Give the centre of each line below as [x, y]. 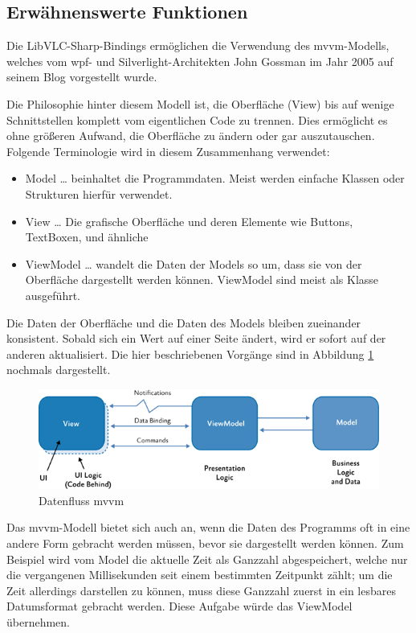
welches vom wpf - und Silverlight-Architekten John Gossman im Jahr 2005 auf [200, 61]
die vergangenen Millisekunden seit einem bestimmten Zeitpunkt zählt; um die [200, 575]
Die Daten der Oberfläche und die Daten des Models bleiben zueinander [184, 322]
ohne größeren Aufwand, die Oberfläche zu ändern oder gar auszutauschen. [191, 136]
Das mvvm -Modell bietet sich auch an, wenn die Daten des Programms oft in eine [208, 527]
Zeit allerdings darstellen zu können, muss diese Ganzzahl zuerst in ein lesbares [201, 590]
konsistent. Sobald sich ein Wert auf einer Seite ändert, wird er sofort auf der [196, 338]
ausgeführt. [53, 295]
